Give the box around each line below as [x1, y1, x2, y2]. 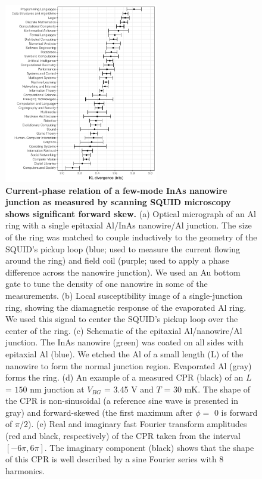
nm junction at [30, 382, 85, 395]
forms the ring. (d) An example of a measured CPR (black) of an [5, 371, 244, 384]
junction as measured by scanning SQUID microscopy [5, 196, 231, 208]
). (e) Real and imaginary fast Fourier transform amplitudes [27, 418, 247, 430]
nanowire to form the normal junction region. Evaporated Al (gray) [5, 359, 252, 372]
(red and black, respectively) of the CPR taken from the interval [5, 429, 241, 442]
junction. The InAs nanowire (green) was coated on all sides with [5, 336, 244, 348]
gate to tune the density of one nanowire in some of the [5, 277, 208, 290]
